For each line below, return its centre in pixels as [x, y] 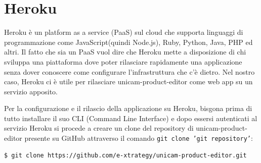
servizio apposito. [31, 91]
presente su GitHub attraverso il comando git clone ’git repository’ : [139, 138]
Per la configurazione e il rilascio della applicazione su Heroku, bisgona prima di [128, 108]
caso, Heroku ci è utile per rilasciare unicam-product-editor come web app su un [128, 82]
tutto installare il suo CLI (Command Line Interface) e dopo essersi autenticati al [131, 118]
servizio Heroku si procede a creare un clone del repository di [99, 128]
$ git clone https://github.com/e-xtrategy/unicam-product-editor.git [125, 155]
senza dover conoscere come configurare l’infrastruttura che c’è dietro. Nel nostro [129, 71]
